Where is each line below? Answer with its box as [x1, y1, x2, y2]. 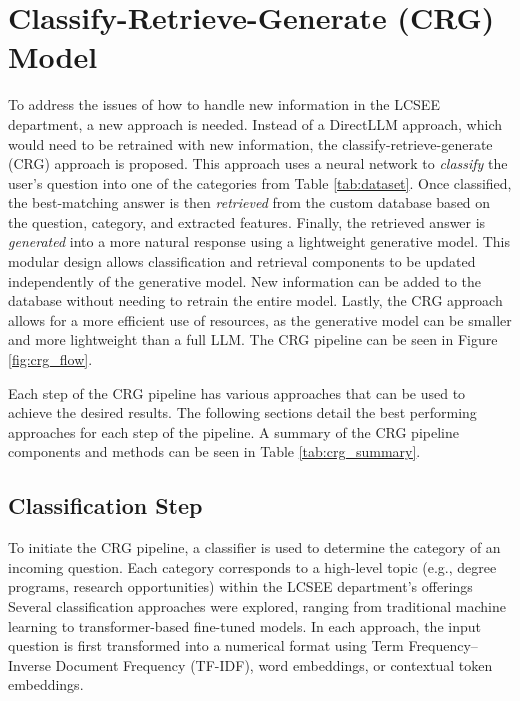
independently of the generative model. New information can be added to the [8, 270, 481, 291]
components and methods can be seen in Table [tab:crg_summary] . [8, 441, 421, 462]
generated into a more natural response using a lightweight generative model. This [8, 231, 511, 252]
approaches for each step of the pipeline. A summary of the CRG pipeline [8, 421, 459, 442]
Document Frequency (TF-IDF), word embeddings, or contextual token [55, 654, 493, 675]
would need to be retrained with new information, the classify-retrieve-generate [8, 133, 493, 154]
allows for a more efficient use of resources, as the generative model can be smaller [8, 309, 512, 330]
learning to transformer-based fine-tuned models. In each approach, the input [8, 615, 481, 636]
